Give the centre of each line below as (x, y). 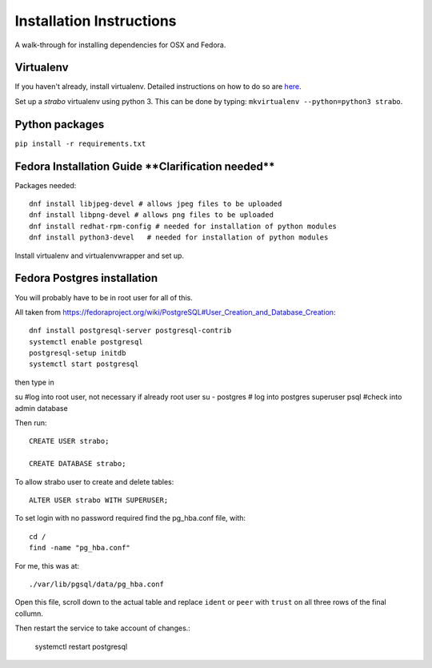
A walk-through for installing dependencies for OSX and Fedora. (120, 45)
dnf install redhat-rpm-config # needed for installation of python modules (183, 226)
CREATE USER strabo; (69, 441)
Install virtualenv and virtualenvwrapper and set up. (99, 256)
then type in (35, 382)
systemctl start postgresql (84, 364)
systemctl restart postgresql (81, 646)
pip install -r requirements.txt (80, 143)
